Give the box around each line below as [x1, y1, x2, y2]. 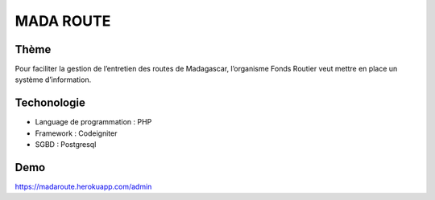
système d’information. [14, 75, 92, 84]
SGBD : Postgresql [35, 140, 97, 149]
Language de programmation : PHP [35, 117, 152, 127]
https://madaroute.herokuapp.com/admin [14, 182, 152, 192]
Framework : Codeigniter [35, 129, 118, 138]
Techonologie [14, 96, 86, 110]
